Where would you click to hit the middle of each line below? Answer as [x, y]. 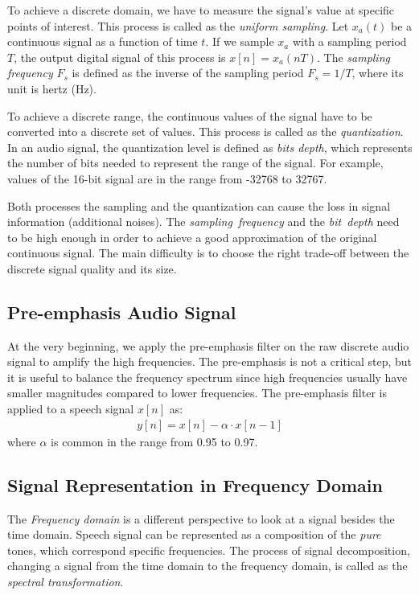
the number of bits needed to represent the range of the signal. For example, [195, 163]
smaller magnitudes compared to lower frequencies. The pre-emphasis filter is [197, 393]
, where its [378, 73]
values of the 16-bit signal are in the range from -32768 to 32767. [167, 178]
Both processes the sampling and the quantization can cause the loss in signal [199, 205]
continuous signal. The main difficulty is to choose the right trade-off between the [208, 253]
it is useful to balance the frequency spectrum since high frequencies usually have [207, 377]
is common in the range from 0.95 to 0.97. [154, 441]
